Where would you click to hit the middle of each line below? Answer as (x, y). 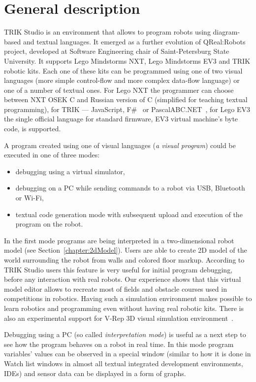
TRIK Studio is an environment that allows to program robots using (107, 32)
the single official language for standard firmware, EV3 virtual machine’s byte (121, 119)
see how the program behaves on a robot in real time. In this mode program (119, 344)
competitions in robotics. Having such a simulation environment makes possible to (128, 298)
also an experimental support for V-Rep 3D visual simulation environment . (119, 318)
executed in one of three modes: (52, 155)
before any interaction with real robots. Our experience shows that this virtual (123, 279)
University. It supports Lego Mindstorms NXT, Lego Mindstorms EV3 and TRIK (127, 60)
